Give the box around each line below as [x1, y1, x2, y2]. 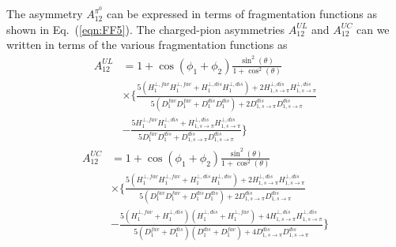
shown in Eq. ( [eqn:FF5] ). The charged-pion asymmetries [6, 21, 285, 37]
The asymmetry [6, 6, 83, 22]
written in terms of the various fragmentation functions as [6, 36, 288, 53]
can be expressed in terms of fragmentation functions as [106, 6, 377, 22]
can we [356, 21, 390, 37]
